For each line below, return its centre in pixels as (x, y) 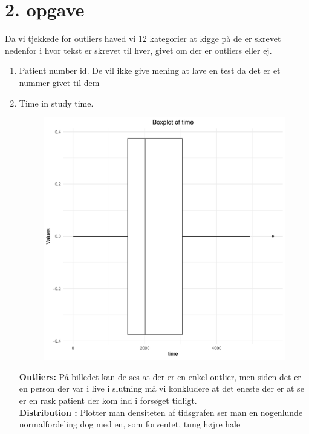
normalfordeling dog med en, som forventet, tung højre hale (130, 424)
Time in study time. (56, 103)
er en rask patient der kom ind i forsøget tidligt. (108, 400)
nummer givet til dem (59, 82)
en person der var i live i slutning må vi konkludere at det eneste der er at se (161, 388)
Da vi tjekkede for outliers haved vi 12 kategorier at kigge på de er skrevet (143, 38)
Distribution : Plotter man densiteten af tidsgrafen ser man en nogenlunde (161, 412)
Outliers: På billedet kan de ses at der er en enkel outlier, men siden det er (160, 376)
